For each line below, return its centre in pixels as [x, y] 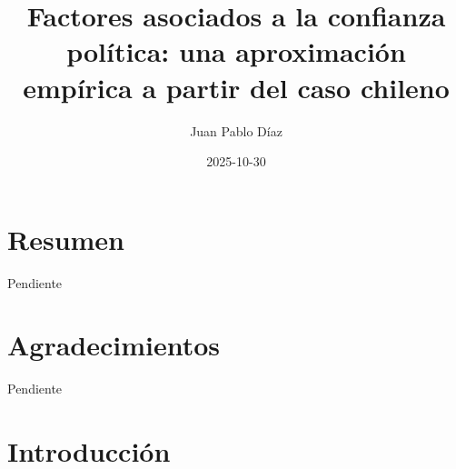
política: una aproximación [236, 51]
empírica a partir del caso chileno [236, 87]
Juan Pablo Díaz [236, 130]
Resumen [66, 239]
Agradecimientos [114, 345]
